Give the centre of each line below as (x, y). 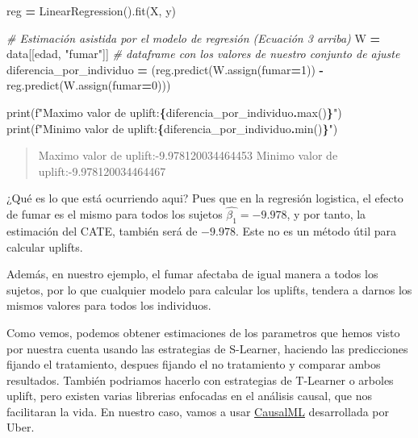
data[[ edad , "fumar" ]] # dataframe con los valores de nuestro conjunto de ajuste (203, 54)
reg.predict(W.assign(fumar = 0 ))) (89, 85)
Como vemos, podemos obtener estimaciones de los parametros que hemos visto (203, 332)
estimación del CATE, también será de (102, 230)
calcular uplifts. (45, 246)
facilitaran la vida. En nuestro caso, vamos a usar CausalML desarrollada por (198, 411)
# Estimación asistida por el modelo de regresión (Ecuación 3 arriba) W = (194, 38)
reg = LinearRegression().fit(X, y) (91, 10)
